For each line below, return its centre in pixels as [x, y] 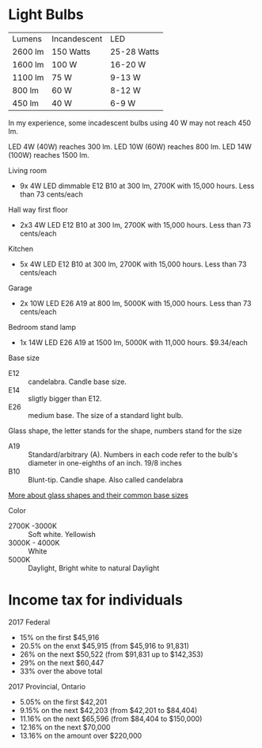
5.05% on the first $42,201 [63, 702]
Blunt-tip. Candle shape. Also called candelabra [106, 479]
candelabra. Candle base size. [77, 382]
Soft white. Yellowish [62, 534]
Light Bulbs [46, 15]
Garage [21, 288]
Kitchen [21, 248]
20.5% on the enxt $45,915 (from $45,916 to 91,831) [104, 646]
